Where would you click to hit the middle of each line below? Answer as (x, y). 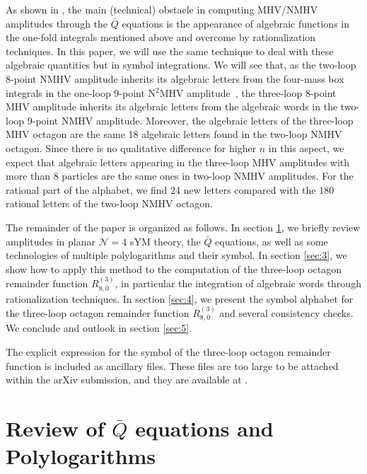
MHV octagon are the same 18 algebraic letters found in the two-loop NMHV (174, 134)
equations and (204, 428)
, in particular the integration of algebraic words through (238, 283)
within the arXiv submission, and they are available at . (127, 380)
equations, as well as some (272, 241)
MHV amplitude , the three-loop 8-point (248, 92)
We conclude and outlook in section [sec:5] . (99, 328)
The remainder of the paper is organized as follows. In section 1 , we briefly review (183, 227)
